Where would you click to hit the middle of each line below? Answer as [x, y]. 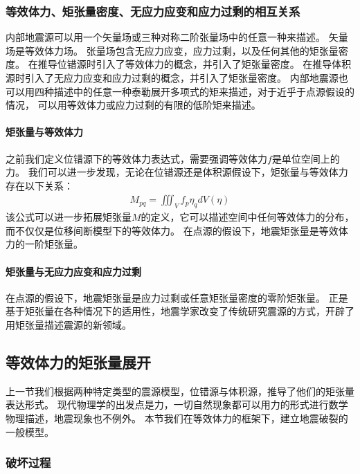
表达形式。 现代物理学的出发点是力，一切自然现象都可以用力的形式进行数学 [177, 404]
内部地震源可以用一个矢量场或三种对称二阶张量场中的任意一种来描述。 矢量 [177, 37]
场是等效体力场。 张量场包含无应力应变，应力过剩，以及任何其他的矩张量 [172, 50]
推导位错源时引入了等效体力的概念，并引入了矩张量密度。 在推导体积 [195, 64]
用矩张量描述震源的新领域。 [69, 324]
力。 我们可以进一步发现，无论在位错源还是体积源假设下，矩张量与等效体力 [177, 172]
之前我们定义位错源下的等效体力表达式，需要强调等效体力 [136, 158]
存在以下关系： [39, 185]
